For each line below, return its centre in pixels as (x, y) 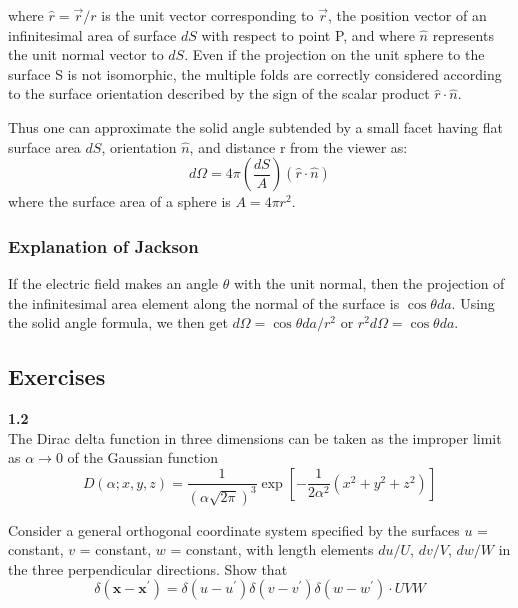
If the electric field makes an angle (113, 282)
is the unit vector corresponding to (207, 15)
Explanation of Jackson (103, 245)
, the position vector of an (407, 15)
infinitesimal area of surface (92, 34)
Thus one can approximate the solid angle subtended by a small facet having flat (256, 126)
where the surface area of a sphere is (119, 201)
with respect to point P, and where (308, 34)
